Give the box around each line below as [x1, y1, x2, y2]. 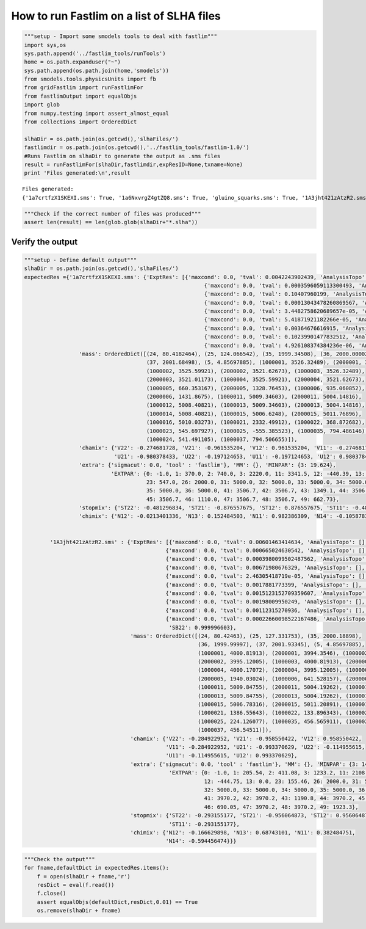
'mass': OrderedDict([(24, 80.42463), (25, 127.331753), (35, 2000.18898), [130, 632, 362, 639]
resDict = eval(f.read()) [37, 881, 115, 889]
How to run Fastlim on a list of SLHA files [11, 9, 221, 23]
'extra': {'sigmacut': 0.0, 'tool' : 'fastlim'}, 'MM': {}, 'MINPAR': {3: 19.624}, [78, 462, 337, 468]
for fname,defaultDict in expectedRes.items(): [24, 864, 169, 872]
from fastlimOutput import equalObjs [24, 92, 137, 100]
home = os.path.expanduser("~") [24, 59, 121, 65]
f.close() [37, 890, 66, 897]
